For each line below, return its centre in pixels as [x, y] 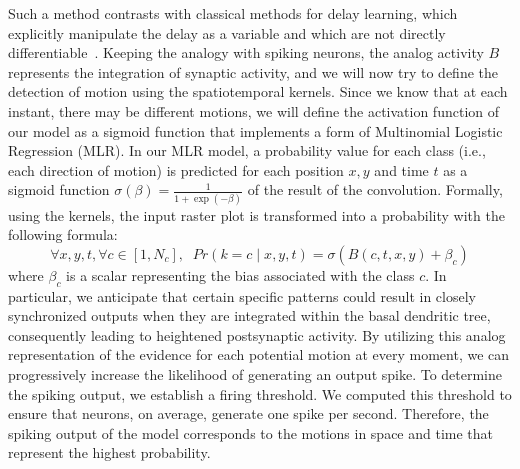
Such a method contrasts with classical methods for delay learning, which [233, 13]
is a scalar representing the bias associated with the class [240, 274]
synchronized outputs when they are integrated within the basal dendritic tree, [249, 315]
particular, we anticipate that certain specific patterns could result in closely [242, 295]
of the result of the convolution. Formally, [375, 189]
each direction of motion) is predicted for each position [176, 169]
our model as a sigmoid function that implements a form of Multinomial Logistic [255, 130]
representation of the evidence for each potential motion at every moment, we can [259, 354]
